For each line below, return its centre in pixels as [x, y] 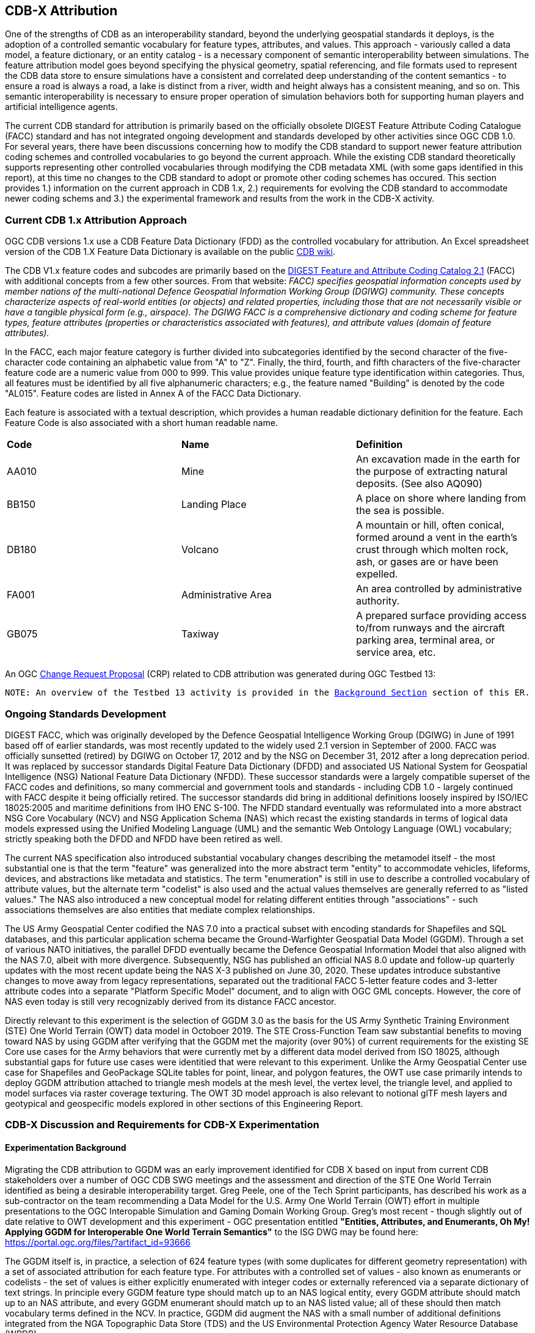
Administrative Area [226, 595]
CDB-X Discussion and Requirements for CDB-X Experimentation [162, 1125]
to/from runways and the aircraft [430, 628]
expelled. [377, 574]
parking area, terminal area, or [425, 640]
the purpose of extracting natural [431, 472]
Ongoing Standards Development [86, 714]
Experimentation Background [66, 1147]
